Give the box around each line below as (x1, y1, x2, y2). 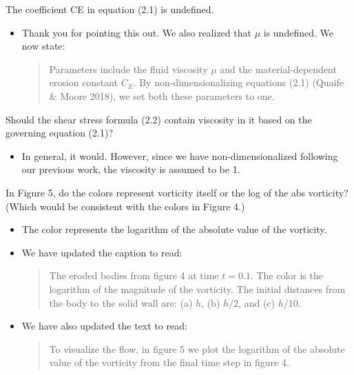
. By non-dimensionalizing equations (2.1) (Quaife (133, 75, 344, 90)
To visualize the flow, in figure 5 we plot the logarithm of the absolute (49, 341, 345, 356)
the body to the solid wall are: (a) (49, 295, 193, 310)
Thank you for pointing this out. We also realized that (21, 25, 251, 39)
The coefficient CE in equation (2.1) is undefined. (6, 2, 214, 16)
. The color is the (250, 268, 323, 283)
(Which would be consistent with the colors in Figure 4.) (6, 199, 245, 213)
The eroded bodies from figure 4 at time (49, 268, 219, 283)
